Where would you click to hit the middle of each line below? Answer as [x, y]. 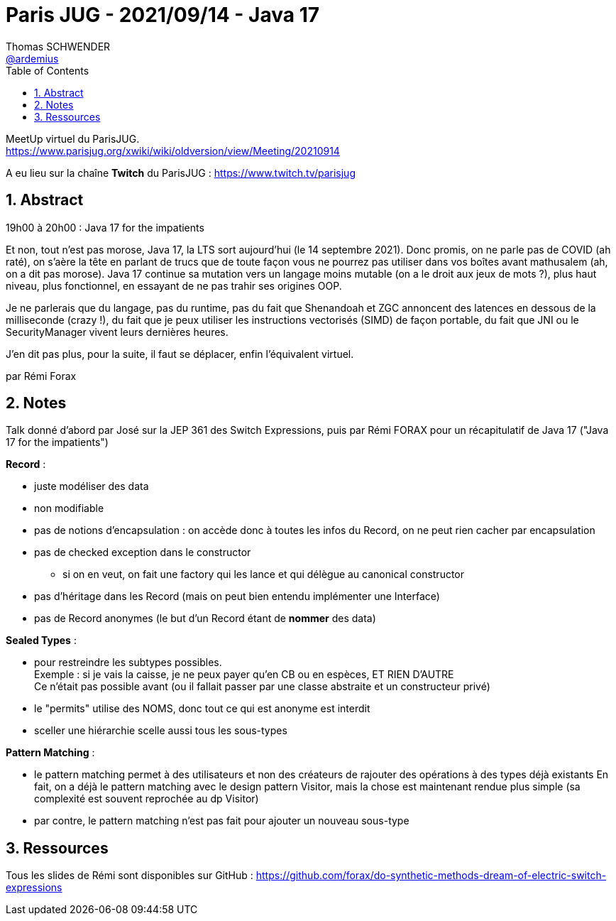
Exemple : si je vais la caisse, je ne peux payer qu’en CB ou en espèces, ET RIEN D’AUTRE [244, 675]
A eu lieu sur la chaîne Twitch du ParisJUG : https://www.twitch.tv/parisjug [181, 173]
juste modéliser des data [92, 486]
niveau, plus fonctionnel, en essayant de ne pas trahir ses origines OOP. [174, 285]
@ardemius [32, 58]
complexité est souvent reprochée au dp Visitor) [147, 799]
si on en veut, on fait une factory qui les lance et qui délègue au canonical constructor [264, 574]
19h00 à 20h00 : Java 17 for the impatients [105, 227]
